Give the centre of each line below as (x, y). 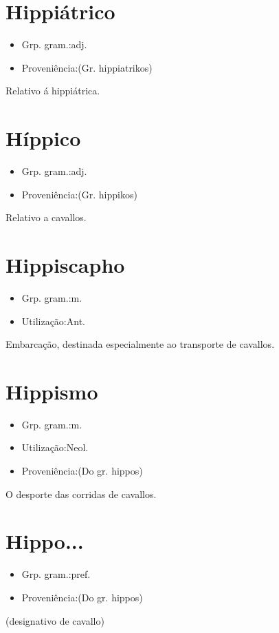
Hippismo (52, 391)
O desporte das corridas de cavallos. (81, 494)
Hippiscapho (65, 264)
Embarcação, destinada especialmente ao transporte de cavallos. (140, 344)
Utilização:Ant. (53, 321)
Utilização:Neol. (55, 447)
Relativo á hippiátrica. (53, 91)
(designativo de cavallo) (55, 620)
